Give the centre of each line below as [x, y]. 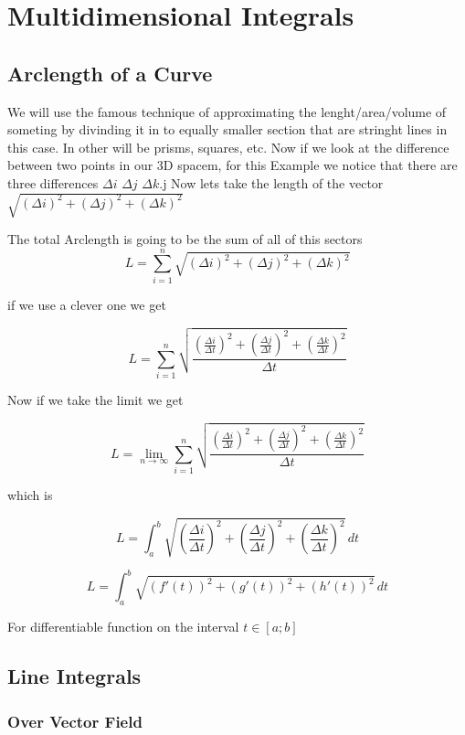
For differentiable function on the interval [123, 627]
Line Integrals [74, 676]
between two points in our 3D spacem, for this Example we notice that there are [232, 165]
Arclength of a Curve [110, 73]
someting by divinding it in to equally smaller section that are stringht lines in [227, 129]
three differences [53, 182]
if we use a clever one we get [87, 304]
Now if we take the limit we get [95, 399]
